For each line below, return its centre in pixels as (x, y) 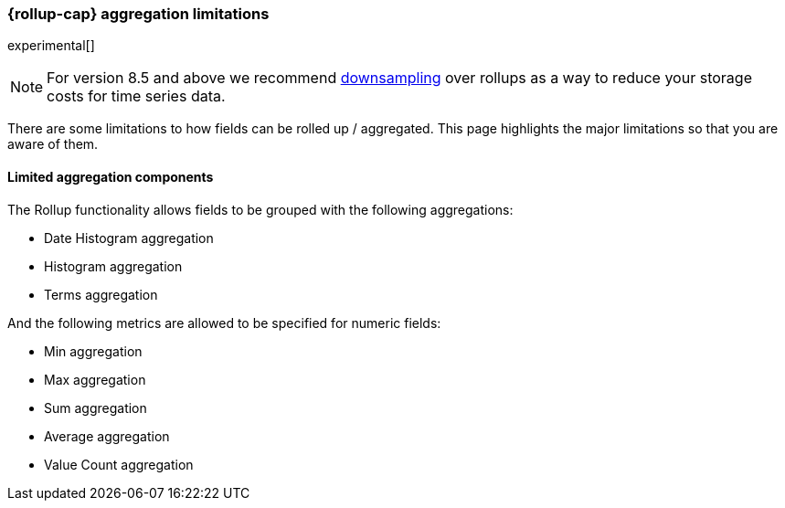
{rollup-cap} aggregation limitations (138, 14)
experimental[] (51, 46)
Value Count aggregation (119, 464)
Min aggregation (93, 351)
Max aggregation (95, 379)
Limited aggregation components (111, 176)
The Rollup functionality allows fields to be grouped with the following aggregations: (260, 209)
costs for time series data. (136, 96)
